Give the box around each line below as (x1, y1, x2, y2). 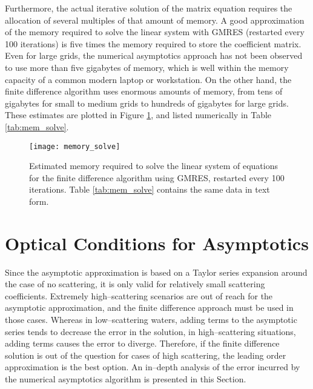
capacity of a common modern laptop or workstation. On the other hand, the (5, 73, 292, 85)
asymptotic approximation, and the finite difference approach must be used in (5, 301, 294, 314)
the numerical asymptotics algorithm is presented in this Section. (5, 373, 246, 385)
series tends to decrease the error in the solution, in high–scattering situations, (5, 325, 296, 337)
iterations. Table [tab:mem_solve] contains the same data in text (29, 183, 270, 196)
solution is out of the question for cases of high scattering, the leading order (5, 348, 286, 361)
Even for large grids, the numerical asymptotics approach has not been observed (5, 49, 303, 62)
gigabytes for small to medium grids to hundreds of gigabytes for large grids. (5, 96, 289, 109)
